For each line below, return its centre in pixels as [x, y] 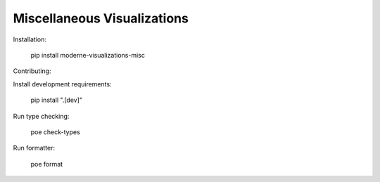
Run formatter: [34, 148]
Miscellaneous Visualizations [101, 18]
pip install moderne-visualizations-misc [88, 55]
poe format [47, 164]
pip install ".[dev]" [57, 100]
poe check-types [55, 132]
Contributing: [32, 71]
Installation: [30, 39]
